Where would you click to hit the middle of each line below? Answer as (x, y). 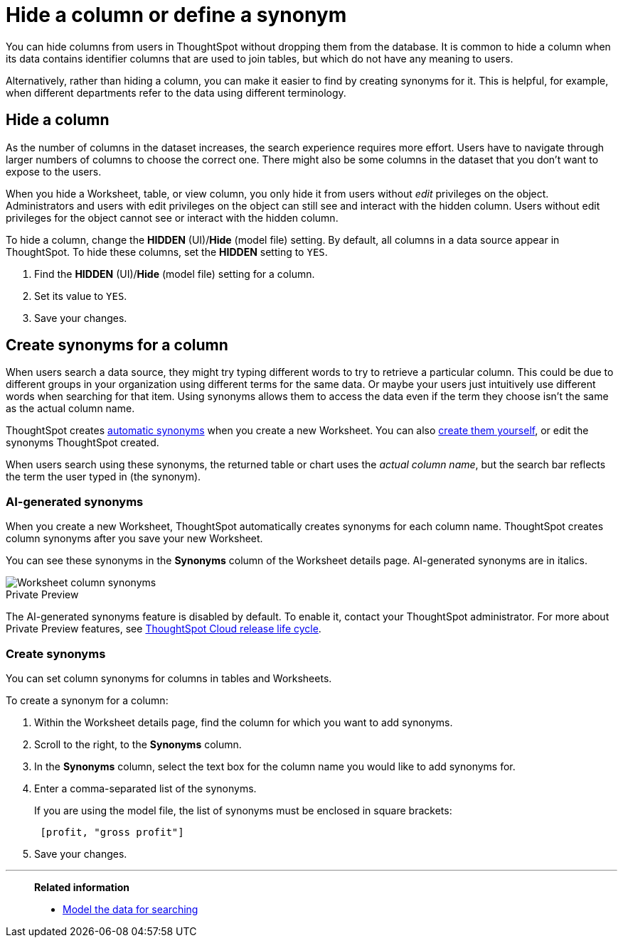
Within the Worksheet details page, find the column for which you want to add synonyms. (244, 722)
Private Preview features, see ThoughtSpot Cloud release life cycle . (164, 629)
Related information (82, 887)
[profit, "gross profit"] (112, 832)
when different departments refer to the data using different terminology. (176, 92)
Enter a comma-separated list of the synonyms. (145, 788)
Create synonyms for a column (117, 345)
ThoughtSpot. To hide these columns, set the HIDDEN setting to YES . (167, 252)
